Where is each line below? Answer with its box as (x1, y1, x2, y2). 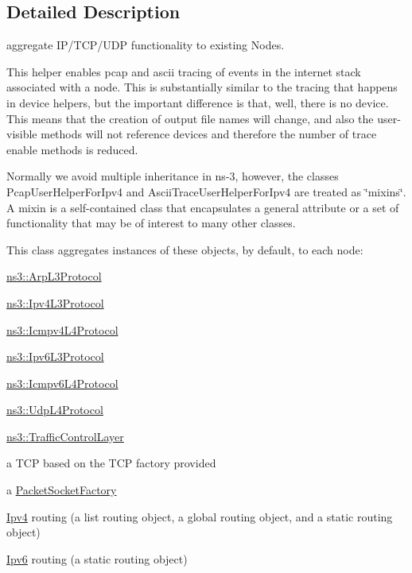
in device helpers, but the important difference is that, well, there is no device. (6, 94, 389, 110)
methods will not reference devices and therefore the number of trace (41, 126, 377, 142)
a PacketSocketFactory (6, 482, 117, 498)
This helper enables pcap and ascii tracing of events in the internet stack (6, 63, 361, 79)
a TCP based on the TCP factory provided (6, 455, 216, 471)
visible (6, 126, 37, 142)
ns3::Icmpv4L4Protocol (6, 321, 119, 338)
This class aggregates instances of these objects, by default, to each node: (6, 241, 363, 257)
